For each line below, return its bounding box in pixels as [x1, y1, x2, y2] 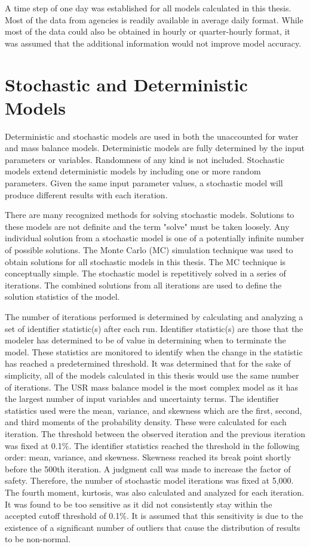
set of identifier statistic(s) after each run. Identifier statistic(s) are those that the [5, 322, 303, 334]
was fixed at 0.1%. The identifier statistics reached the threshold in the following [5, 439, 300, 451]
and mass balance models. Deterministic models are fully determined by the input [5, 142, 305, 154]
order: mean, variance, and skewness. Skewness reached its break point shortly [5, 451, 291, 463]
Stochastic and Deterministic [5, 72, 248, 96]
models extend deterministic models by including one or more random [5, 165, 261, 177]
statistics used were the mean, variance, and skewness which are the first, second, [5, 404, 302, 416]
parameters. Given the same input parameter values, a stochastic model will [5, 177, 283, 189]
